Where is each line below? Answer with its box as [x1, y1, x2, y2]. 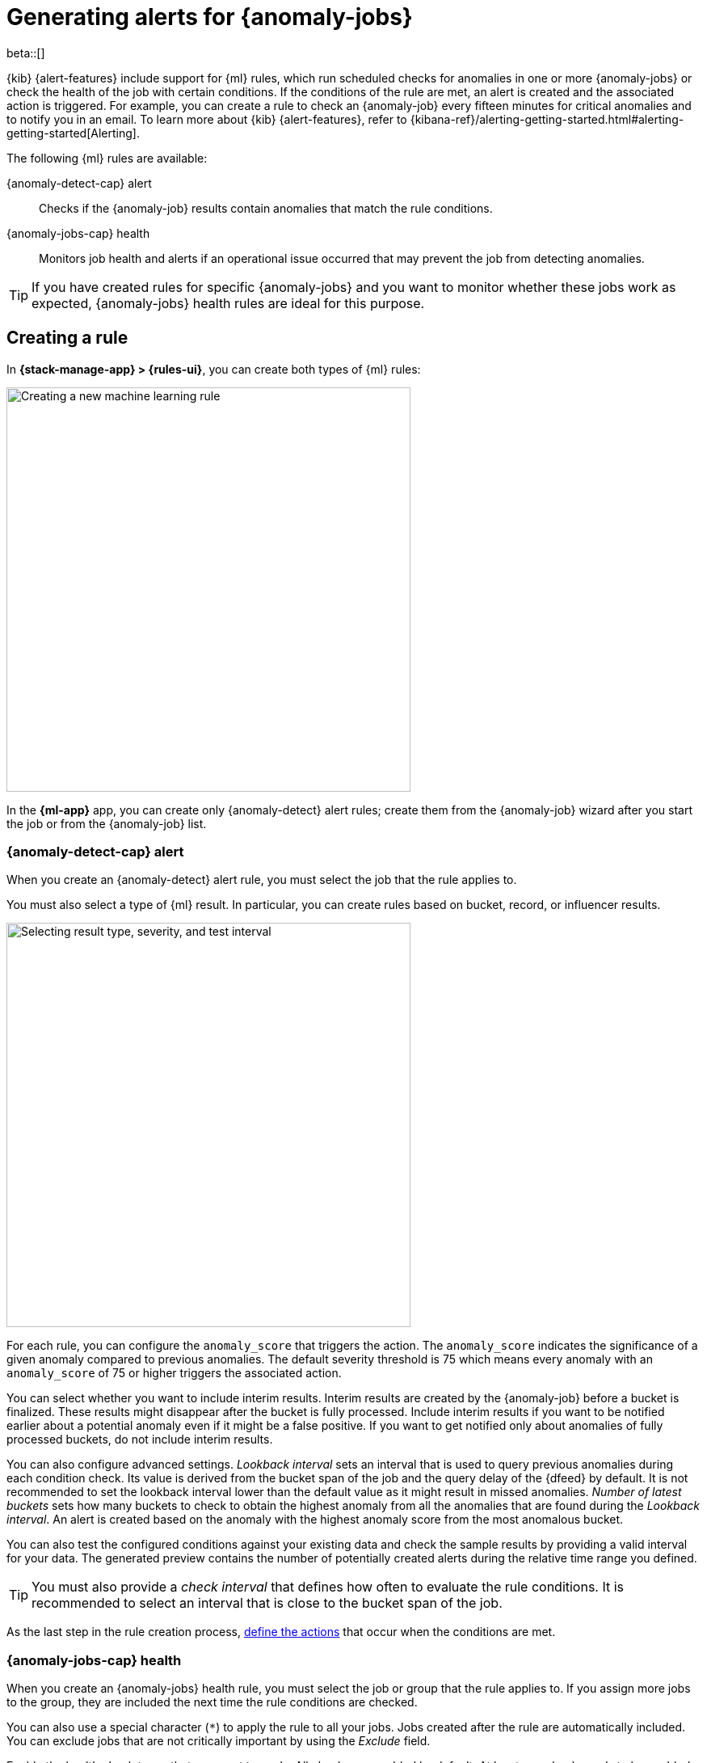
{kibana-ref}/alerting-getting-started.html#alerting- [410, 112, 684, 126]
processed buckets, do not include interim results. [6, 1432, 273, 1447]
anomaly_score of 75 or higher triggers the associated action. [6, 1366, 342, 1380]
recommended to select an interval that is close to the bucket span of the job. [32, 1595, 503, 1612]
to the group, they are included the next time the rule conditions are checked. [6, 1695, 418, 1710]
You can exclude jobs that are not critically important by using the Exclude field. [6, 1734, 431, 1748]
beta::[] [6, 45, 45, 60]
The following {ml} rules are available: [6, 150, 208, 165]
